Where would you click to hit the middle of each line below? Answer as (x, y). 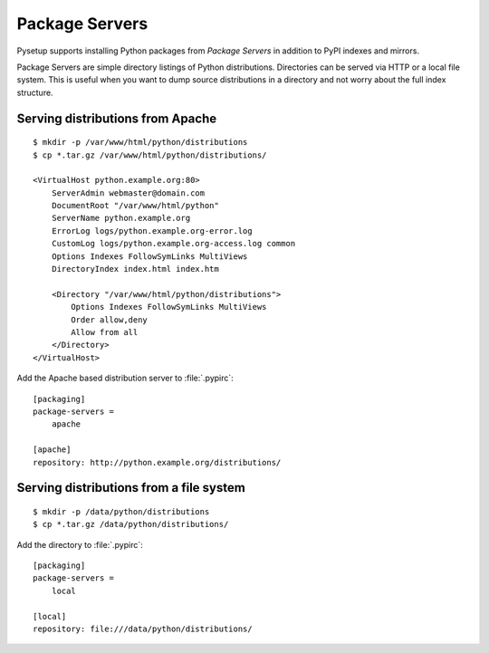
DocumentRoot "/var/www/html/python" (135, 206)
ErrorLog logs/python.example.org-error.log (152, 230)
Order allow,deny (110, 320)
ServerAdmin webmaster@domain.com (128, 193)
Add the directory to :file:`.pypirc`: (80, 544)
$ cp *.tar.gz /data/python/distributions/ (131, 524)
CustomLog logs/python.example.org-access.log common (173, 244)
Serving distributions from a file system (131, 488)
